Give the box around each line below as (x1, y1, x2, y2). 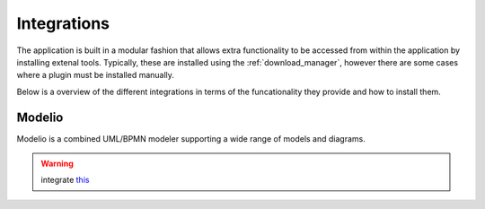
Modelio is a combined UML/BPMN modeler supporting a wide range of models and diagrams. (16, 133, 366, 144)
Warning (40, 158, 74, 170)
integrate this (40, 175, 90, 186)
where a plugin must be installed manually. (16, 70, 175, 81)
